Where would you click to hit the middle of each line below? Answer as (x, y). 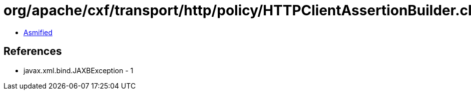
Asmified (38, 32)
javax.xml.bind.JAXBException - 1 (78, 70)
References (33, 51)
